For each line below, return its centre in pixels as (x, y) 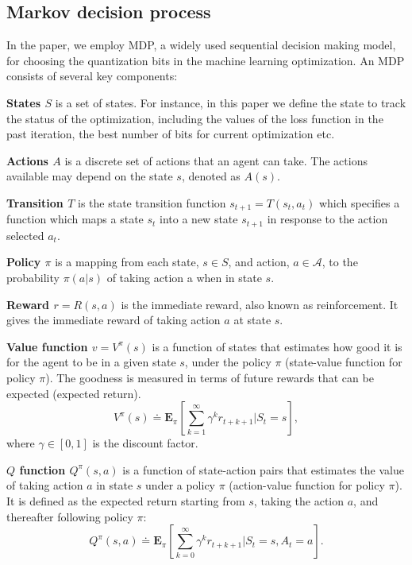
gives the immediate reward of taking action (114, 320)
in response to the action (327, 219)
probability (33, 278)
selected (25, 235)
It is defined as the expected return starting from (126, 500)
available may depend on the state (90, 176)
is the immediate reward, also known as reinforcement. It (260, 304)
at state (252, 320)
